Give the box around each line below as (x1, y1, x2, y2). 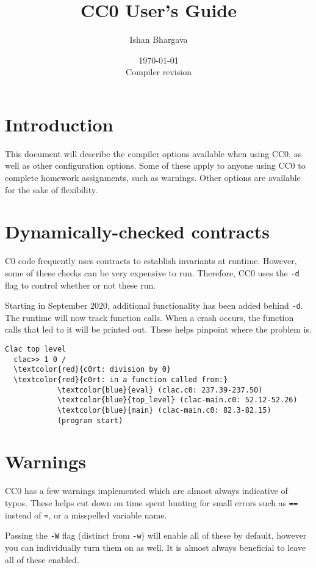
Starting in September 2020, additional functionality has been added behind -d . (5, 299, 303, 312)
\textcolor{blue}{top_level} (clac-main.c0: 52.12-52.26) (57, 396, 298, 405)
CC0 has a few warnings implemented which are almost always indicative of (5, 484, 288, 497)
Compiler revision (126, 65, 192, 78)
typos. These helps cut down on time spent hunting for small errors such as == (5, 496, 298, 509)
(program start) (57, 416, 123, 425)
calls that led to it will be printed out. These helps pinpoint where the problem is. (5, 323, 312, 336)
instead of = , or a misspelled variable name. (5, 508, 167, 521)
